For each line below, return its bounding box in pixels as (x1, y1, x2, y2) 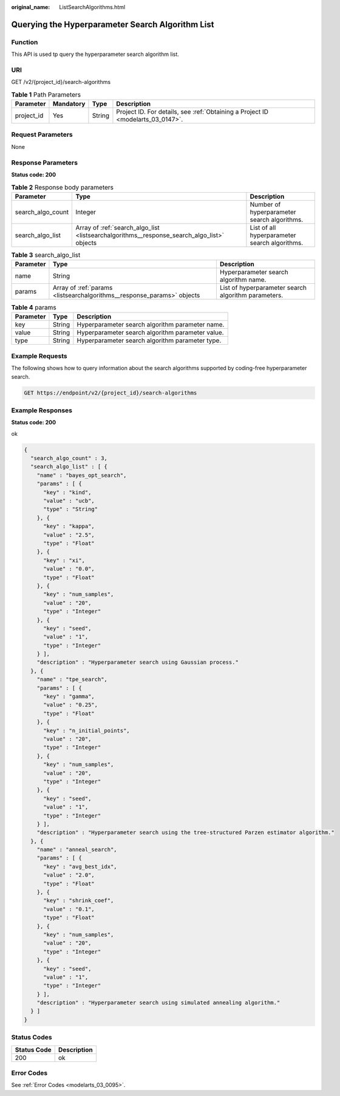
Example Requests (11, 351, 67, 360)
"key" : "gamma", (43, 693, 95, 700)
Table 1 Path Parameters (11, 90, 81, 98)
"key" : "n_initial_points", (43, 727, 130, 734)
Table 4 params (11, 303, 57, 312)
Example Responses (11, 406, 73, 415)
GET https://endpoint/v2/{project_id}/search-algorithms (24, 389, 197, 396)
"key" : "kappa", (43, 523, 95, 530)
